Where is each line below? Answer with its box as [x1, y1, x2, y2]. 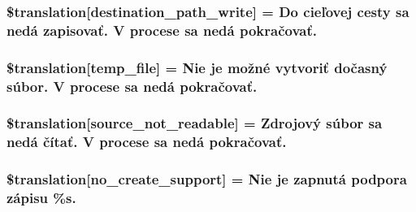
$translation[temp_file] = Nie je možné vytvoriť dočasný [6, 57, 388, 77]
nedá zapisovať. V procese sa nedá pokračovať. [6, 19, 317, 40]
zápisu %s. [6, 188, 76, 208]
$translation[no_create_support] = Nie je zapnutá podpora [6, 169, 407, 189]
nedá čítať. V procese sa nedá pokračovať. [6, 132, 287, 152]
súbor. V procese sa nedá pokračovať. [6, 76, 258, 96]
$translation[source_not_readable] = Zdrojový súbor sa [6, 113, 383, 133]
